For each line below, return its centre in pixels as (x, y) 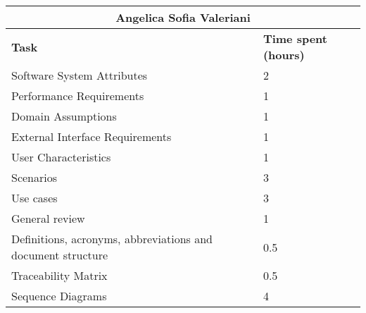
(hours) (284, 55)
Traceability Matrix (59, 275)
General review (48, 218)
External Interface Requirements (91, 136)
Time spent (295, 38)
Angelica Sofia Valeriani (183, 17)
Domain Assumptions (64, 116)
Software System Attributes (80, 75)
